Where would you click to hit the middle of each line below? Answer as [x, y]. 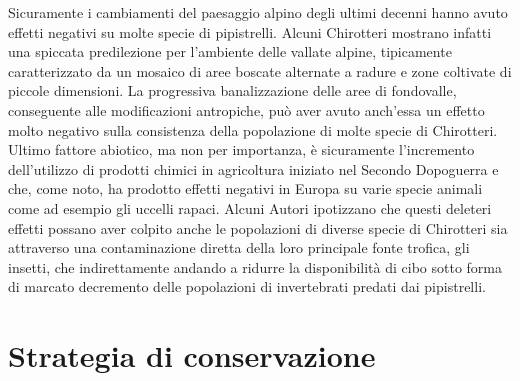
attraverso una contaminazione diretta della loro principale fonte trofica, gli [239, 247]
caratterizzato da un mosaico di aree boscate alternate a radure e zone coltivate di [260, 70]
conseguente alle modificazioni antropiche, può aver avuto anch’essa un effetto [246, 109]
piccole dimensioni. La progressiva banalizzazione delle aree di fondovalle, [232, 90]
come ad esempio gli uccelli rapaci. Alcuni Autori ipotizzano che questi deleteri [250, 207]
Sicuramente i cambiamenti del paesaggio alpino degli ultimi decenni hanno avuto [258, 12]
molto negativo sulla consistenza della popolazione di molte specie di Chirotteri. [253, 129]
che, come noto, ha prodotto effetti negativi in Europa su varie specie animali [245, 188]
